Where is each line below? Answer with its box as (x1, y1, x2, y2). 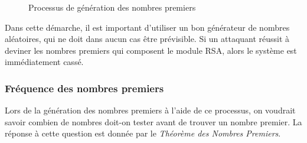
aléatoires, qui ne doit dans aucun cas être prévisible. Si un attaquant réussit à (5, 32, 290, 45)
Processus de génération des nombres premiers (28, 1, 196, 13)
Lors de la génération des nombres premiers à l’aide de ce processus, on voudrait (5, 104, 296, 116)
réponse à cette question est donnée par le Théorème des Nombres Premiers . (5, 127, 281, 139)
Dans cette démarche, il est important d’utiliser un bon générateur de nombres (5, 21, 290, 33)
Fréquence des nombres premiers (5, 80, 164, 95)
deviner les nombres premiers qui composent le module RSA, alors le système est (5, 44, 297, 56)
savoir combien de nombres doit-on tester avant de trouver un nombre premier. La (5, 115, 302, 128)
